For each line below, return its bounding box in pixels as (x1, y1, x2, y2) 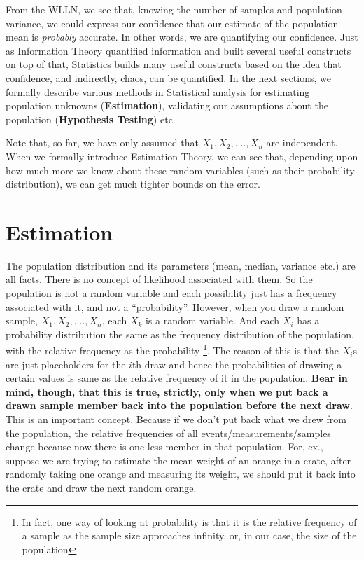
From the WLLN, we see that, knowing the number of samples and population (6, 2, 342, 16)
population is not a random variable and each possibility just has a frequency (6, 286, 337, 300)
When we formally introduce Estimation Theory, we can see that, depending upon (6, 148, 358, 163)
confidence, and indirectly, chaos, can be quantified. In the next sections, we (6, 70, 331, 85)
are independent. (266, 135, 338, 150)
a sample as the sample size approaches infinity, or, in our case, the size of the (22, 528, 357, 543)
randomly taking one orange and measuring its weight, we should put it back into (6, 466, 356, 481)
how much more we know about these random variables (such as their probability (6, 162, 355, 177)
